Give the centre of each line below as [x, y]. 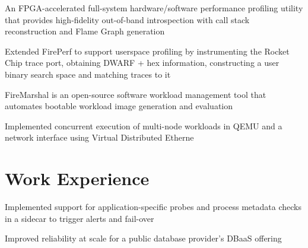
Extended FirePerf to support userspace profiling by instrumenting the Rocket [147, 51]
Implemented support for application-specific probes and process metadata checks [153, 207]
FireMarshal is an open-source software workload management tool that [136, 94]
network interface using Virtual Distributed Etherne [99, 137]
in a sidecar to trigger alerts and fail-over [80, 218]
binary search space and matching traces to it [88, 74]
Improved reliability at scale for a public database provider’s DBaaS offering [143, 238]
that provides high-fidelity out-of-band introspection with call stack [127, 19]
